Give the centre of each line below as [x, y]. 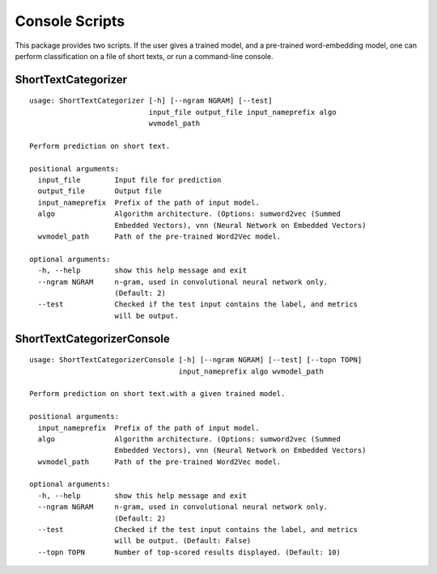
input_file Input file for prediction [129, 180]
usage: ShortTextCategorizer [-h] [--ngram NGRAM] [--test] [151, 101]
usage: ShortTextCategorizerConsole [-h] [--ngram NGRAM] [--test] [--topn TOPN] [196, 360]
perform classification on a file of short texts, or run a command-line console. [144, 56]
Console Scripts [70, 21]
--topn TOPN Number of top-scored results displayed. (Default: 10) [189, 552]
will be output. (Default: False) [183, 541]
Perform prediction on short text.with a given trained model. [157, 394]
